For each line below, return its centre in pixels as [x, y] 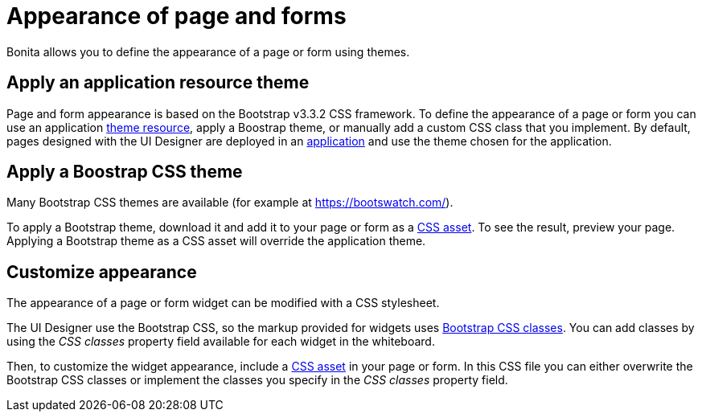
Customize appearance [102, 272]
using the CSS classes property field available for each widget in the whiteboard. [221, 342]
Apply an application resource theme [158, 83]
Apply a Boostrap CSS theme [125, 172]
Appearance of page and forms [177, 16]
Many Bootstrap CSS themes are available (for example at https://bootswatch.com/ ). [230, 203]
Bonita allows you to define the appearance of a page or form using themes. [208, 51]
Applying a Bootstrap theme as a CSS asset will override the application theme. [216, 241]
